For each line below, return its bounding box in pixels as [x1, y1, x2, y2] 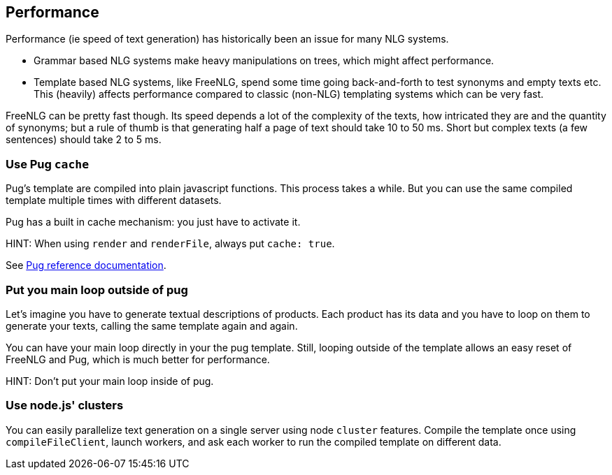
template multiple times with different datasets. [6, 194, 222, 207]
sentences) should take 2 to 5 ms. [6, 133, 162, 146]
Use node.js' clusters [6, 398, 124, 413]
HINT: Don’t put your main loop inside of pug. [6, 374, 214, 387]
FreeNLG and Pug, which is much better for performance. [6, 353, 270, 365]
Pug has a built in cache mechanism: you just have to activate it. [6, 216, 301, 228]
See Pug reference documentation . [6, 259, 166, 272]
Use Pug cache [6, 156, 90, 171]
